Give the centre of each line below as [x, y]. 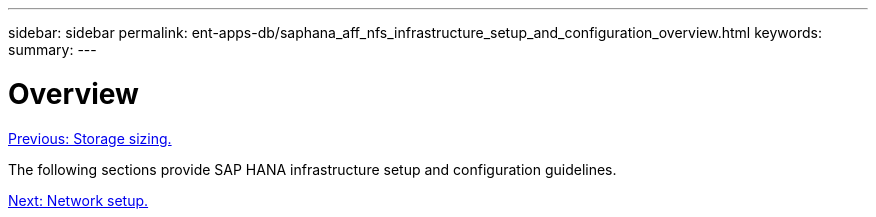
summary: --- [52, 49]
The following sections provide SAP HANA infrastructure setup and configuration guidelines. [312, 169]
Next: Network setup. [78, 200]
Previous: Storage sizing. [90, 138]
